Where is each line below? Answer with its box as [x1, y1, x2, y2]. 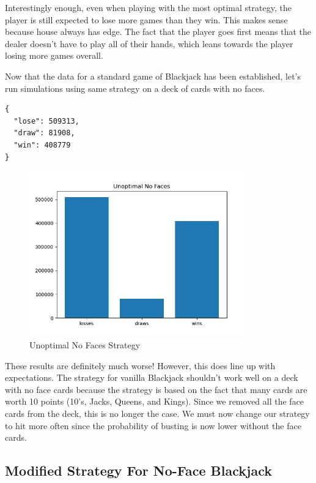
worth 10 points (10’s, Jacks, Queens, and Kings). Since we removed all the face [5, 395, 304, 408]
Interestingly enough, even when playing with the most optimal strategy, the [5, 1, 292, 13]
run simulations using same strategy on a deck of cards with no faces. [5, 81, 265, 94]
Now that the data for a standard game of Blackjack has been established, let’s [5, 69, 301, 82]
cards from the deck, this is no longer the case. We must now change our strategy [5, 406, 310, 419]
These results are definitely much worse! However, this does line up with [5, 359, 276, 372]
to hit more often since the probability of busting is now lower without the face [5, 419, 301, 432]
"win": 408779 [13, 140, 71, 149]
